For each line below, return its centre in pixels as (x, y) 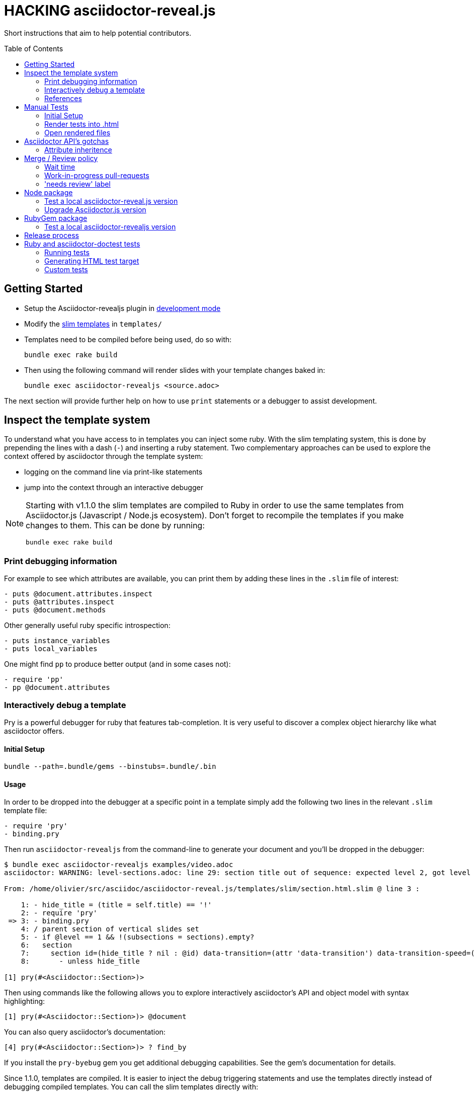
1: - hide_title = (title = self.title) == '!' (116, 905)
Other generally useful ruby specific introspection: (87, 625)
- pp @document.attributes (57, 688)
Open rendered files (77, 132)
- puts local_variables (51, 649)
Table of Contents (34, 48)
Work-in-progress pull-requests (97, 175)
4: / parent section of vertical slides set (110, 929)
